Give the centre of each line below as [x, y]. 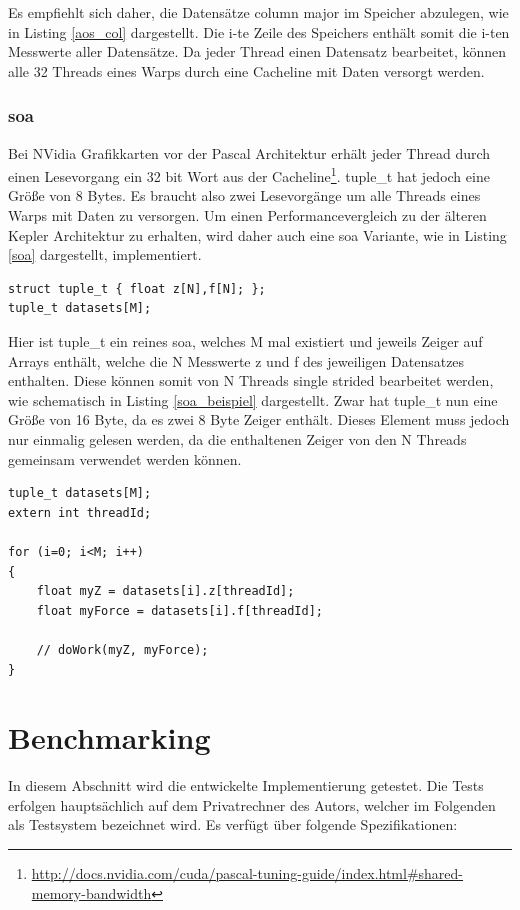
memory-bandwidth [91, 892]
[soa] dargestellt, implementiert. [105, 254]
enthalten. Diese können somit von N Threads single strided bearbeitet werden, [251, 380]
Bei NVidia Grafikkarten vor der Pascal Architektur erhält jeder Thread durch [249, 152]
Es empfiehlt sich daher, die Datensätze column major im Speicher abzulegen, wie [258, 12]
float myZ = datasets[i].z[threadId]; [165, 591]
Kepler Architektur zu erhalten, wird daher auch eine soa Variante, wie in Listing [257, 234]
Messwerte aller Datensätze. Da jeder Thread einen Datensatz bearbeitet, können [257, 51]
